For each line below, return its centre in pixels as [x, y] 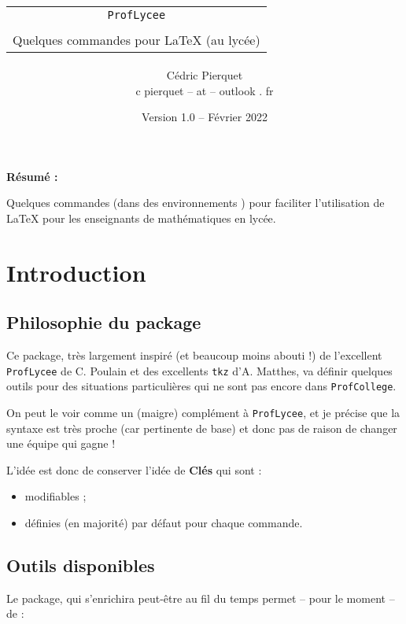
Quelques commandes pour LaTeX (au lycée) [137, 40]
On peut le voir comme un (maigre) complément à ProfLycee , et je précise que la [203, 412]
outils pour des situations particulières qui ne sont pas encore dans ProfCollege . [201, 386]
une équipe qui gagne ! [61, 443]
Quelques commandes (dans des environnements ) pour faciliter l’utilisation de [196, 203]
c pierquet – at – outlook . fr [205, 90]
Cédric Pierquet [205, 74]
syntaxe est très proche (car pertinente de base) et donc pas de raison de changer [202, 428]
